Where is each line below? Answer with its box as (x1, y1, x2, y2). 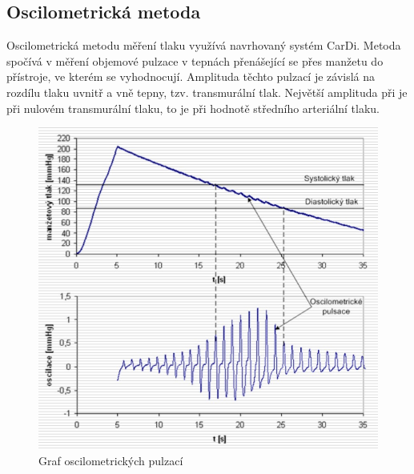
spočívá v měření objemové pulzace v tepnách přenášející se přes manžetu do (6, 52, 384, 69)
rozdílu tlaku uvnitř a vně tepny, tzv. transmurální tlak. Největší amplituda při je (6, 83, 408, 100)
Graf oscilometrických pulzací (38, 452, 183, 468)
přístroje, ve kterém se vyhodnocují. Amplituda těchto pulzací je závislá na (6, 68, 376, 85)
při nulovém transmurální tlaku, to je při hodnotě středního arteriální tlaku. (6, 99, 380, 116)
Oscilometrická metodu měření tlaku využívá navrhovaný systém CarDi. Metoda (6, 37, 401, 54)
